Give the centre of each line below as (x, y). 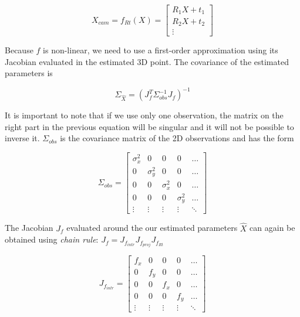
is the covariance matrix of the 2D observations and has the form (177, 138)
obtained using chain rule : (52, 239)
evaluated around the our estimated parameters (152, 228)
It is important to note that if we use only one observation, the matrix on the (144, 115)
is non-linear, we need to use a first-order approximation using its (161, 50)
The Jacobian (29, 228)
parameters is (29, 73)
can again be (272, 228)
